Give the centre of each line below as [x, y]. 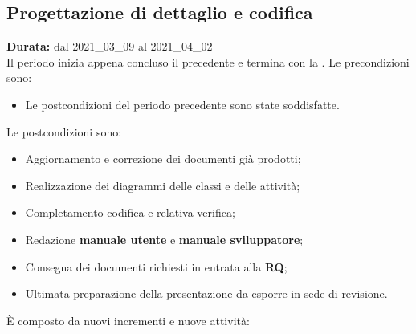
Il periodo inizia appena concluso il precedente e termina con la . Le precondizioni [208, 61]
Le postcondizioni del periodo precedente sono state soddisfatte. [182, 104]
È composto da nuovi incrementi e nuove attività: [128, 320]
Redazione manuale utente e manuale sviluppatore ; [164, 239]
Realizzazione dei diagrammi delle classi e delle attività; [163, 185]
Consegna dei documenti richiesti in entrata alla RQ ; [156, 266]
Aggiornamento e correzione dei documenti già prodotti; [163, 159]
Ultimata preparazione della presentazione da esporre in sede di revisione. [206, 293]
